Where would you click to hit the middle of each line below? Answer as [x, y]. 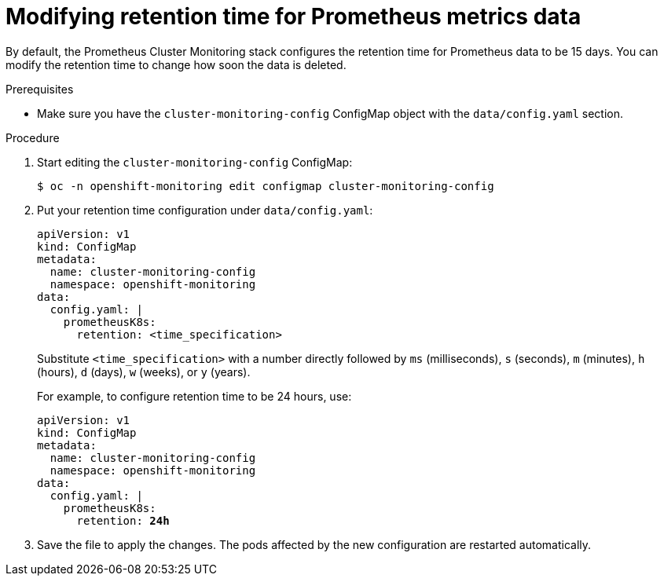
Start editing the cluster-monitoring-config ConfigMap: [195, 162]
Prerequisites [40, 89]
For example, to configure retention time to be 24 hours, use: [194, 396]
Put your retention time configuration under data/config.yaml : [205, 210]
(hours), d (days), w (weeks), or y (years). [144, 372]
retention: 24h [123, 520]
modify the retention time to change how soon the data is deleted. [176, 64]
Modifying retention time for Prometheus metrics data [293, 16]
